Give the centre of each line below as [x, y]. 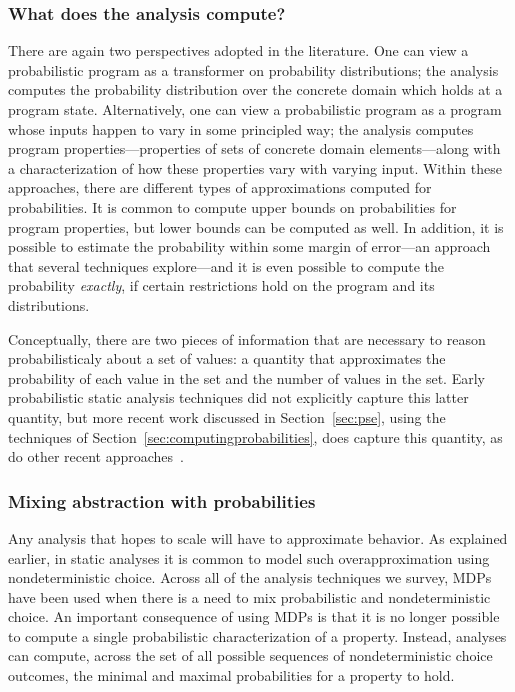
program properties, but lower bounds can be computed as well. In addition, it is [256, 226]
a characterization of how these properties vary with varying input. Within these [255, 167]
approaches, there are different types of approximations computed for [220, 187]
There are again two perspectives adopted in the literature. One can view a [238, 50]
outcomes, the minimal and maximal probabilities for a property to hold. [231, 675]
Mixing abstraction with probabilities [162, 500]
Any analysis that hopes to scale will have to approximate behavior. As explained [258, 537]
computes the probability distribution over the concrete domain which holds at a [255, 89]
